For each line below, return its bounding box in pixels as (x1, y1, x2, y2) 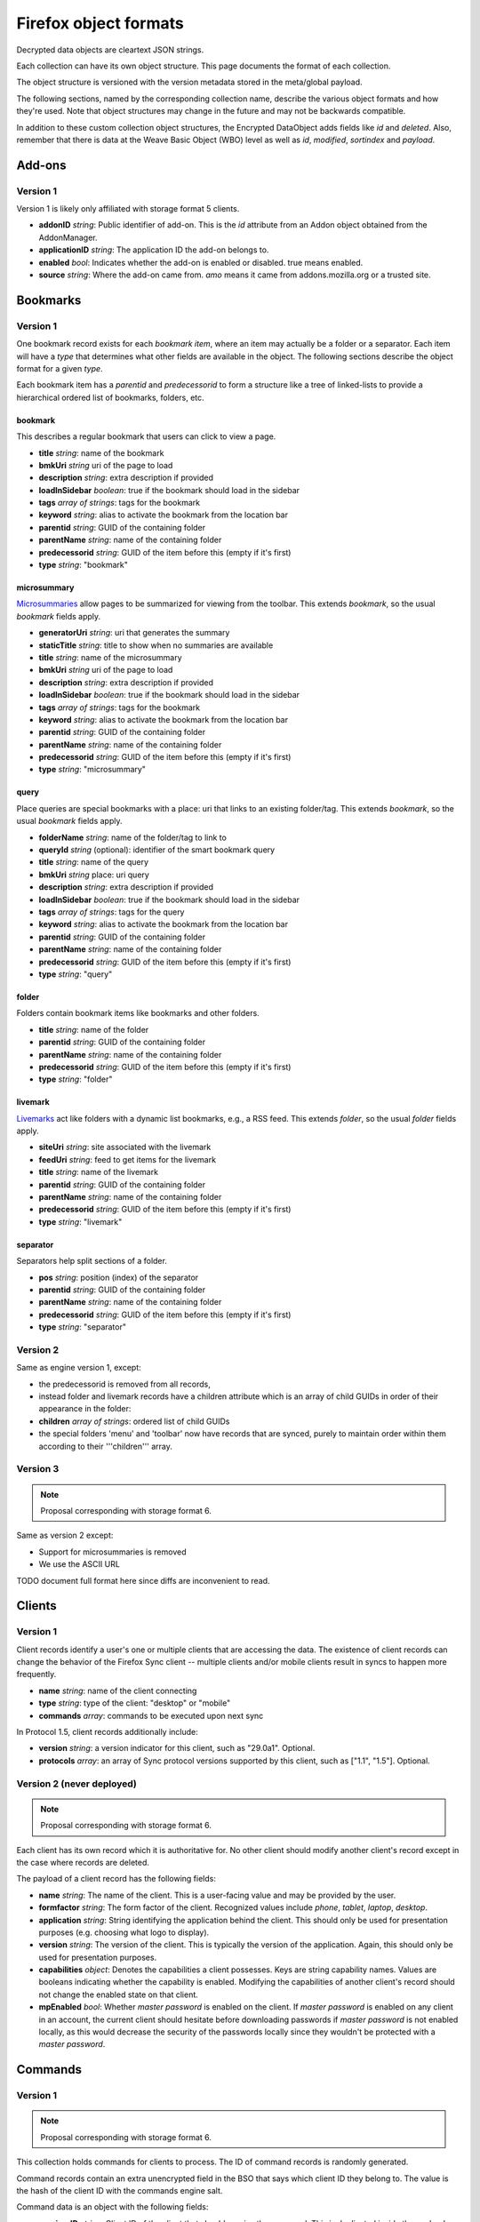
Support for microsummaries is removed (38, 1547, 187, 1557)
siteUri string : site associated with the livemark (38, 1142, 212, 1153)
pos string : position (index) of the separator (38, 1272, 199, 1283)
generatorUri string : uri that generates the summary (38, 627, 230, 638)
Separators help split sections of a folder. (16, 1256, 168, 1267)
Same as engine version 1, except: (16, 1363, 141, 1373)
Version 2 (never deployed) (16, 1778, 137, 1790)
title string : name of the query (38, 857, 149, 867)
